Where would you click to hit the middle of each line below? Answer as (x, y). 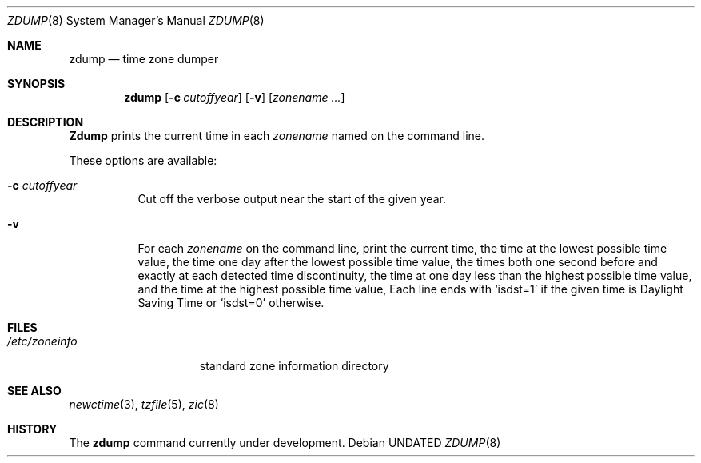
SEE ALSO (34, 391)
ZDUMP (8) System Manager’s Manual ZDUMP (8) (136, 20)
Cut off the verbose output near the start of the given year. (292, 199)
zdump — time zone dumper (144, 59)
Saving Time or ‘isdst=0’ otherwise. (231, 303)
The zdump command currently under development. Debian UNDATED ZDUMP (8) (285, 443)
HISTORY (32, 429)
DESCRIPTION (46, 122)
